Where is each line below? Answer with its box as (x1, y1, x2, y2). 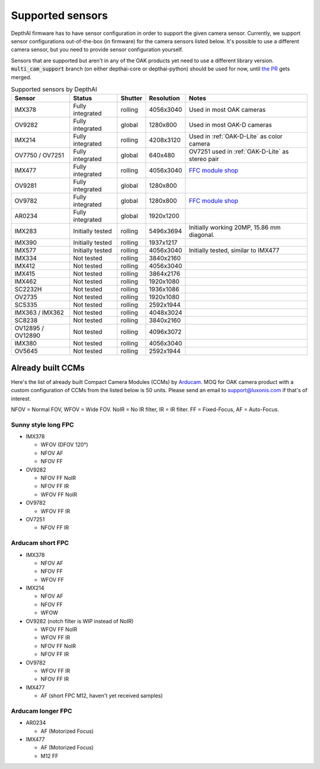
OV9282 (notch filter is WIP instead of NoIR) (25, 617, 134, 624)
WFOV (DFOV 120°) (40, 441, 88, 448)
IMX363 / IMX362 (14, 309, 65, 317)
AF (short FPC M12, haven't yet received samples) (40, 692, 163, 699)
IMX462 (14, 277, 37, 286)
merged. (11, 73, 32, 81)
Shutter (120, 94, 143, 102)
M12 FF (40, 752, 59, 760)
